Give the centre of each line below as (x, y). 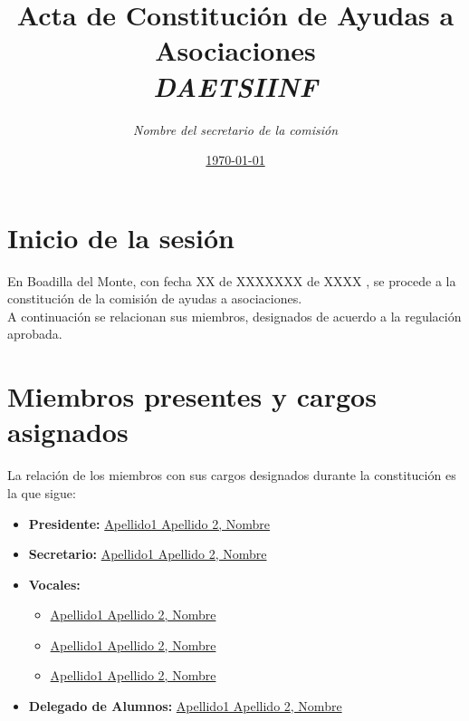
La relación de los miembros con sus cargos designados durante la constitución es (232, 475)
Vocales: (54, 584)
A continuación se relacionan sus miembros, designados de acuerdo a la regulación (234, 316)
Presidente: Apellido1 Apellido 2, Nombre (149, 523)
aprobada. (35, 334)
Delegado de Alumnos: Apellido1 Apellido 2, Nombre (185, 706)
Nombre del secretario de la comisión (235, 129)
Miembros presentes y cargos (192, 396)
